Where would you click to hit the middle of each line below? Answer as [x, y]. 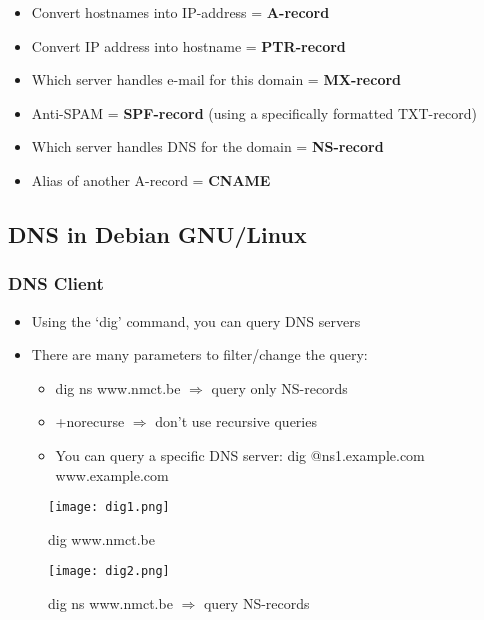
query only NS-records [279, 387]
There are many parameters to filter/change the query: [199, 354]
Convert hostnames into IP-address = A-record [180, 12]
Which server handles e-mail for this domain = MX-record [216, 79]
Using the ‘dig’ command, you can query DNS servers [196, 320]
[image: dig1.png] [109, 507]
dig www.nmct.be [101, 538]
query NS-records [256, 603]
